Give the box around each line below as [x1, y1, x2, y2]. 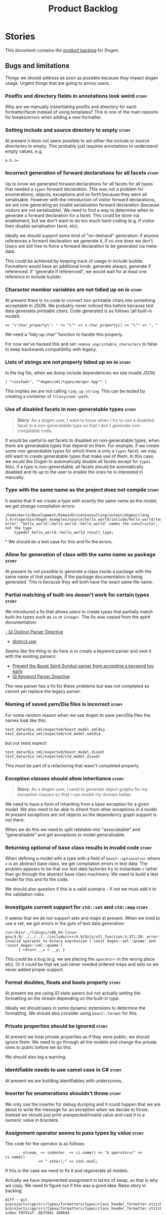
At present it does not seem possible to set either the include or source [5, 138, 150, 144]
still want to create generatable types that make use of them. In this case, [5, 453, 155, 459]
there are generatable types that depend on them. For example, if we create [5, 442, 160, 449]
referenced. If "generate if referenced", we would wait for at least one [5, 268, 147, 274]
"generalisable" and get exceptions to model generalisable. [5, 832, 125, 838]
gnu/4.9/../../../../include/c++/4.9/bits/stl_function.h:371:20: [5, 934, 145, 939]
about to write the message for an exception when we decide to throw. [5, 1106, 149, 1112]
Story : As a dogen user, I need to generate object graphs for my [17, 786, 148, 792]
